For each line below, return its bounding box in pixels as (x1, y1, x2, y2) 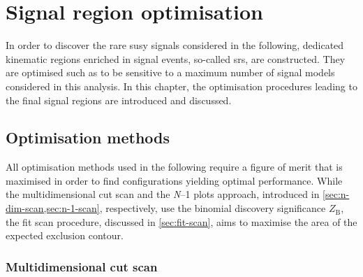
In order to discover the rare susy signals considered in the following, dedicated (6, 38, 344, 52)
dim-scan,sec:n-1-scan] (6, 201, 100, 215)
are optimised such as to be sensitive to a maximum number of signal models (6, 65, 335, 80)
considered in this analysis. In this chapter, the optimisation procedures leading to (6, 78, 357, 93)
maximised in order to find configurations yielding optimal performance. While (6, 173, 343, 187)
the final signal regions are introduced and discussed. (6, 92, 232, 107)
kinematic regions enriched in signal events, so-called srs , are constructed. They (6, 51, 346, 66)
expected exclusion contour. (6, 228, 124, 243)
